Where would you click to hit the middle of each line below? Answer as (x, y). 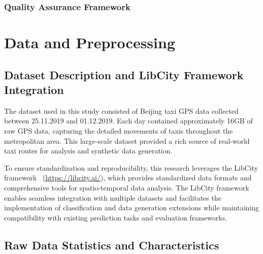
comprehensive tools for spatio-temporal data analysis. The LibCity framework (127, 187)
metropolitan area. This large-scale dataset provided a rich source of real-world (127, 140)
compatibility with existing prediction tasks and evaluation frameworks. (116, 217)
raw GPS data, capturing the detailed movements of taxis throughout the (119, 131)
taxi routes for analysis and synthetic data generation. (88, 151)
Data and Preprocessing (90, 42)
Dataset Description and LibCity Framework (124, 74)
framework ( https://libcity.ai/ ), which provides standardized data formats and (128, 178)
